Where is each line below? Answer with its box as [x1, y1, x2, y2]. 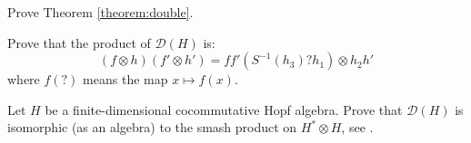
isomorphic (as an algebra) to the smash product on [7, 118, 297, 137]
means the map [83, 70, 168, 89]
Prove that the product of [7, 33, 151, 52]
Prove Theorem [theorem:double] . [7, 3, 194, 21]
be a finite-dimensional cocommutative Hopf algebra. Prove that [45, 100, 403, 119]
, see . [341, 118, 374, 137]
